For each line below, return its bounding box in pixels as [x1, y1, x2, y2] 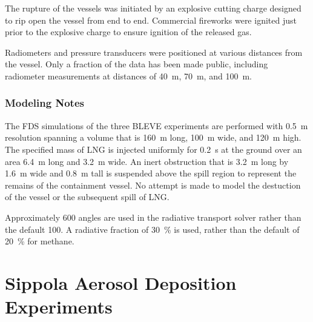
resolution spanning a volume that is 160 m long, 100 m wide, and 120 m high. [5, 131, 301, 144]
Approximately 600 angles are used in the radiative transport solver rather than [5, 210, 301, 223]
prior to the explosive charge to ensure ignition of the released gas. [5, 25, 252, 38]
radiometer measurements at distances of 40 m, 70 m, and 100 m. [5, 69, 252, 82]
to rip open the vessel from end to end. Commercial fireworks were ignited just [5, 13, 297, 26]
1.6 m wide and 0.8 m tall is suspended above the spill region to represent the [5, 167, 297, 179]
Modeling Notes [5, 95, 84, 110]
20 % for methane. [5, 235, 74, 247]
